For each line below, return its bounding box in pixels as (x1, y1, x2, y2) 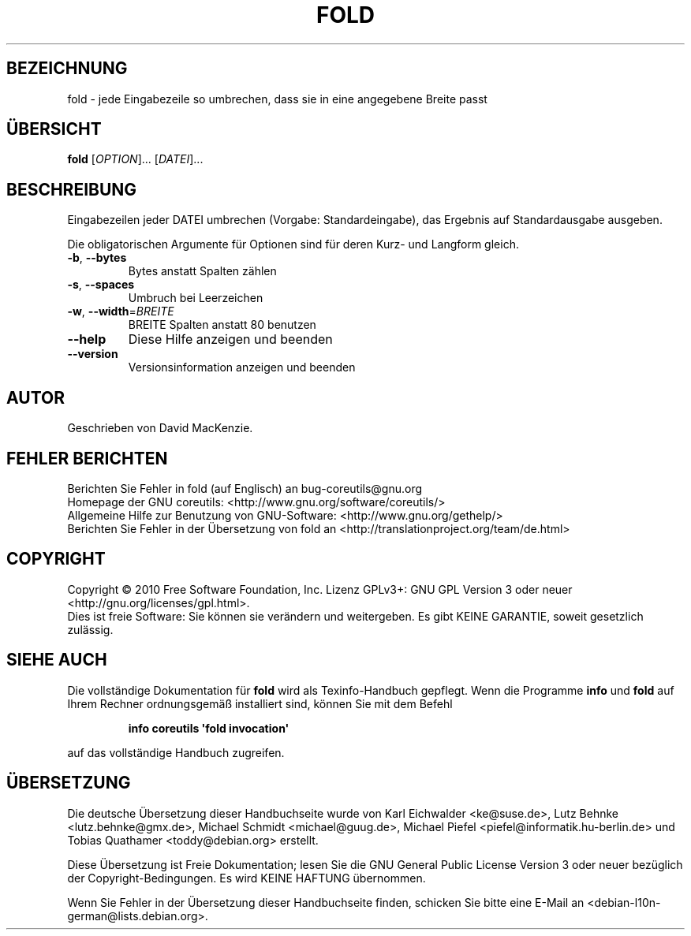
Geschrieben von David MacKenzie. (67, 421, 253, 435)
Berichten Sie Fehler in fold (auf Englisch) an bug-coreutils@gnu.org (67, 481, 423, 495)
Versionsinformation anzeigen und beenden (128, 360, 356, 375)
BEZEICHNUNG (6, 58, 128, 79)
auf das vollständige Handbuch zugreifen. (67, 745, 285, 759)
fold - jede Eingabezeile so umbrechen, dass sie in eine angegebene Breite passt (67, 91, 487, 106)
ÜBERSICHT (6, 119, 102, 140)
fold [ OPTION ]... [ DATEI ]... (67, 152, 204, 166)
